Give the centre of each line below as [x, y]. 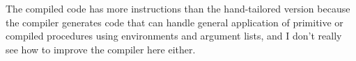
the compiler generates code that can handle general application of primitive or [175, 22]
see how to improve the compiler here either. [101, 49]
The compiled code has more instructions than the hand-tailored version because [178, 8]
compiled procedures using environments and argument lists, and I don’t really [174, 36]
